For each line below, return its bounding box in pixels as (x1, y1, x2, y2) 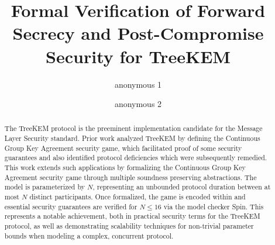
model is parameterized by (4, 182, 85, 192)
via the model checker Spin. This (163, 201, 264, 211)
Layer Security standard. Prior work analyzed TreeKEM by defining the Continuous (4, 133, 260, 143)
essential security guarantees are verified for (4, 201, 137, 211)
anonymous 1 (114, 78, 162, 90)
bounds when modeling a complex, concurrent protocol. (4, 230, 174, 240)
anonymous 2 (114, 98, 162, 110)
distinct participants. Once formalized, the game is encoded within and (29, 192, 246, 202)
